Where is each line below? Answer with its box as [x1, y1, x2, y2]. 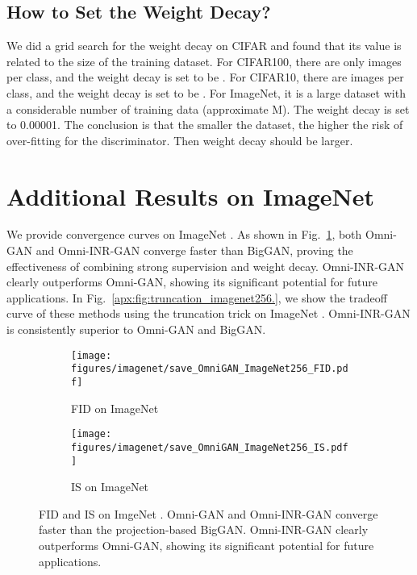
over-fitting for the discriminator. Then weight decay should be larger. [6, 131, 353, 148]
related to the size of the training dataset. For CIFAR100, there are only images [6, 52, 402, 69]
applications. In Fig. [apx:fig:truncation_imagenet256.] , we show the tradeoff [6, 289, 387, 306]
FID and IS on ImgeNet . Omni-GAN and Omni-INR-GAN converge [39, 505, 378, 522]
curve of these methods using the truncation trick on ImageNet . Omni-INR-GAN [6, 305, 411, 322]
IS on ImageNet [71, 478, 149, 495]
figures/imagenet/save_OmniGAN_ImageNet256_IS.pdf [71, 441, 348, 453]
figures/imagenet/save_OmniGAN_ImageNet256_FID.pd [71, 363, 348, 375]
